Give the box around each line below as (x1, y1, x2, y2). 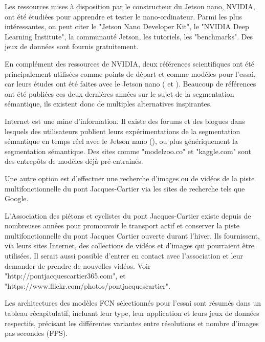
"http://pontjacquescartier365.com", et (5, 270, 126, 281)
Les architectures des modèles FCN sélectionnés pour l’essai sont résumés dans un (5, 297, 261, 308)
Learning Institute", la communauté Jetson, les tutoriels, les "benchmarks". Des (5, 31, 253, 41)
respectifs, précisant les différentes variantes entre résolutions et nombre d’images (5, 317, 259, 328)
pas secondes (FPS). (5, 328, 68, 338)
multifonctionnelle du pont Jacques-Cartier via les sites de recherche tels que (5, 183, 245, 194)
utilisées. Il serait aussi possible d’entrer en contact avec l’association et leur (5, 250, 243, 261)
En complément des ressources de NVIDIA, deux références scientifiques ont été (5, 58, 254, 69)
